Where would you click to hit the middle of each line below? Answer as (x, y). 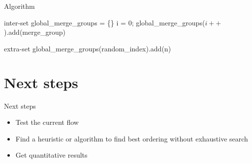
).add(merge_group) (35, 32)
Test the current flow (47, 122)
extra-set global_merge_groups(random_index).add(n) (88, 48)
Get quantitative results (51, 155)
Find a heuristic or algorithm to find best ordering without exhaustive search (132, 138)
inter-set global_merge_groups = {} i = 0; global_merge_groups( (105, 22)
